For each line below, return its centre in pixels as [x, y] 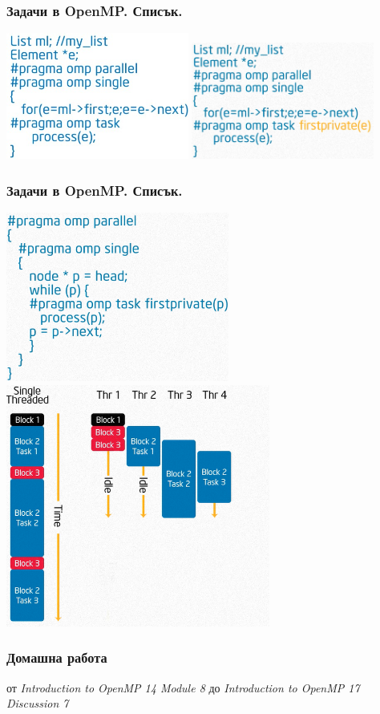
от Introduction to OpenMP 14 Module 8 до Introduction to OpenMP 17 [183, 687]
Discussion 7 [38, 703]
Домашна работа [57, 657]
